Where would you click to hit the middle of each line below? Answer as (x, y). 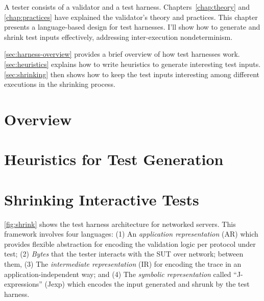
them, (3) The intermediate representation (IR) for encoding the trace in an (123, 264)
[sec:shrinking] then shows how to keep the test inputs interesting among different (132, 74)
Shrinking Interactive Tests (102, 199)
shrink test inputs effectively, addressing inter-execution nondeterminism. (118, 37)
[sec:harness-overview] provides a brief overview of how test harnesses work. (122, 54)
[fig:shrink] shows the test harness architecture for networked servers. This (120, 224)
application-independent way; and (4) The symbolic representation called (118, 274)
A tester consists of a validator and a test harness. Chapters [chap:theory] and (127, 7)
